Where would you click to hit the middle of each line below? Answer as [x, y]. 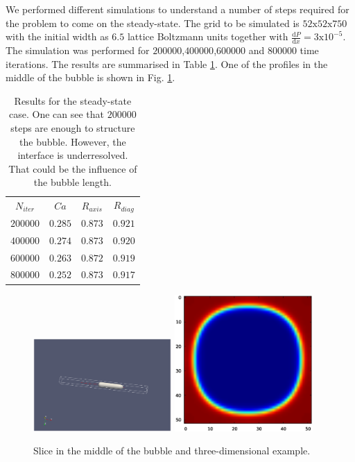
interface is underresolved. [73, 155]
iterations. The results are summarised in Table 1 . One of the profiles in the [167, 63]
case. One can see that [57, 114]
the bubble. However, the [73, 141]
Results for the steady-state [73, 100]
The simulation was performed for [78, 50]
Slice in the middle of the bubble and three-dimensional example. [172, 451]
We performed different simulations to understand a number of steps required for [177, 9]
